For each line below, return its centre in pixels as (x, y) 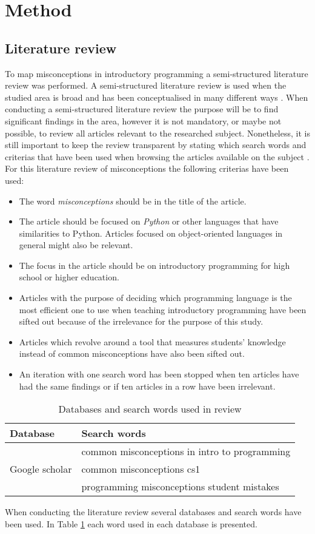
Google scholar (41, 469)
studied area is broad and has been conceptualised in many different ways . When (157, 97)
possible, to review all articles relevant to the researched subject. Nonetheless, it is (157, 133)
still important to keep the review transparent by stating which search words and (156, 145)
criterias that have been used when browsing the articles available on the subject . (157, 156)
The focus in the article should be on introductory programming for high (154, 265)
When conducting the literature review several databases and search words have (153, 512)
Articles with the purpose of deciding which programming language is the (155, 298)
